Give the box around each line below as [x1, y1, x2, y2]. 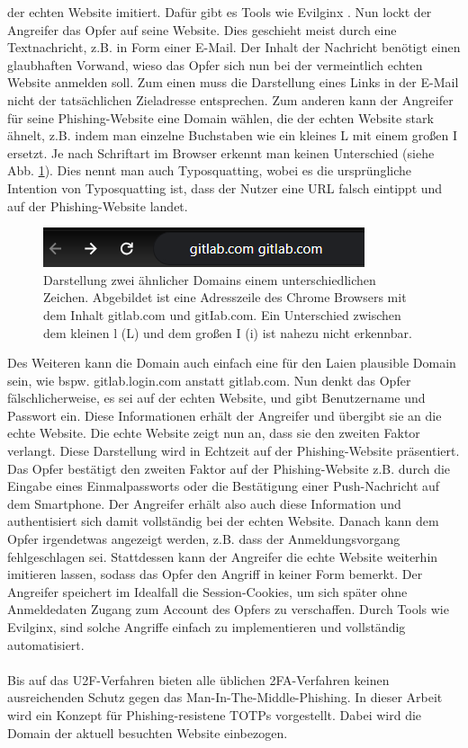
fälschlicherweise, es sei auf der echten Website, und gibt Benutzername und [7, 388, 426, 407]
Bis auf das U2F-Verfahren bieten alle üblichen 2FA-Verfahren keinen [7, 670, 390, 689]
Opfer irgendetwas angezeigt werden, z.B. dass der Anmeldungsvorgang [7, 530, 400, 548]
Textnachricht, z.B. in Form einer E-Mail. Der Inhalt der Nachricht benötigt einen [7, 38, 461, 57]
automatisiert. [7, 635, 85, 654]
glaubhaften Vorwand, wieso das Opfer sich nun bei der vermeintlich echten [7, 55, 423, 74]
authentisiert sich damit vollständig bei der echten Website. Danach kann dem [7, 512, 439, 530]
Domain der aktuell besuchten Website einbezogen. [7, 723, 288, 742]
